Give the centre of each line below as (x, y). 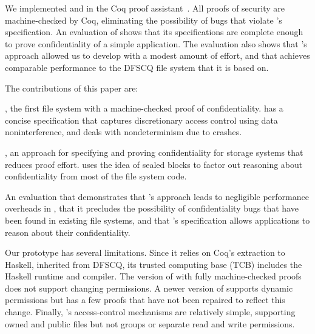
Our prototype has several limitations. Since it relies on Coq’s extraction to (145, 252)
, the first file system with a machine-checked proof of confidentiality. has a (144, 108)
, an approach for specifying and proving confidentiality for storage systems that (154, 152)
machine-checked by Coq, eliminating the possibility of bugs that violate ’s (144, 20)
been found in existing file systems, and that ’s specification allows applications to (157, 220)
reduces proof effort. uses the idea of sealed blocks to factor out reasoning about (154, 164)
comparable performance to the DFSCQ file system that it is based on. (137, 67)
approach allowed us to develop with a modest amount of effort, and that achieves (157, 55)
